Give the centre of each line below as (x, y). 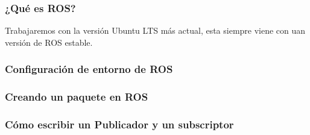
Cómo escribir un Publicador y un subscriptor (119, 124)
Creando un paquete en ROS (77, 97)
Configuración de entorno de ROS (89, 69)
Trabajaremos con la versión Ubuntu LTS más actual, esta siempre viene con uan (155, 30)
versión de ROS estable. (49, 42)
